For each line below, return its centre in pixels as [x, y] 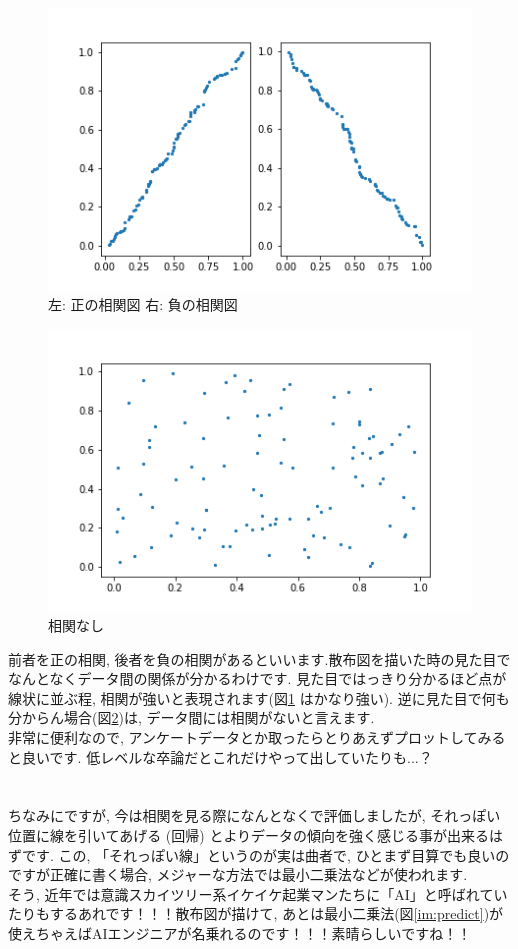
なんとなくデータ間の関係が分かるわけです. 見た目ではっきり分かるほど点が [257, 678]
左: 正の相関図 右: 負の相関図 [143, 304]
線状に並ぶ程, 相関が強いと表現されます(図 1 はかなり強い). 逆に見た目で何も [259, 697]
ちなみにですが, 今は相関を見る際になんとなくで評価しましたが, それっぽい [254, 815]
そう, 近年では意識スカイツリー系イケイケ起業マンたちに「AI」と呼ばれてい [258, 893]
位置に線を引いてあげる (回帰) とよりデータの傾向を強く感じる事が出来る [249, 835]
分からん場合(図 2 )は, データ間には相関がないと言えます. [191, 717]
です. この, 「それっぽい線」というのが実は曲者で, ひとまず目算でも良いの [265, 854]
